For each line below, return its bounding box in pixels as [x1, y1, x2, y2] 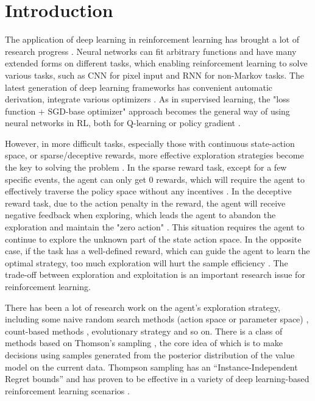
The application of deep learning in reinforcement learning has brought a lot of [5, 33, 299, 46]
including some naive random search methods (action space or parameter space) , [5, 313, 309, 325]
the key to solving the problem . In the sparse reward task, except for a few [5, 161, 287, 174]
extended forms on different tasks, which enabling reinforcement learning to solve [5, 57, 308, 69]
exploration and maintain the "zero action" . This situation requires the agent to [5, 221, 305, 233]
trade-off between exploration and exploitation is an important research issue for [5, 268, 305, 281]
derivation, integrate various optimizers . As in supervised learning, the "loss [5, 93, 290, 105]
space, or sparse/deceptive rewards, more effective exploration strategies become [5, 149, 304, 161]
